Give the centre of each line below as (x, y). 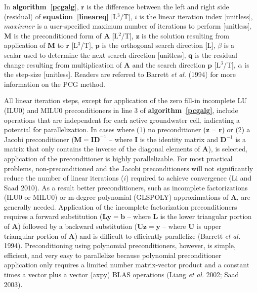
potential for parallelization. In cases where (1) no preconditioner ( (105, 129)
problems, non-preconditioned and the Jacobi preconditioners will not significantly (128, 168)
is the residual (216, 55)
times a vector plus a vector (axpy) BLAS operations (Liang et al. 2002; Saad (122, 275)
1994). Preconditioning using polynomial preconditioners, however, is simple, (120, 245)
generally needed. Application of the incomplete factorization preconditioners (121, 206)
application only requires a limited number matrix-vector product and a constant (127, 265)
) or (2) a (236, 129)
